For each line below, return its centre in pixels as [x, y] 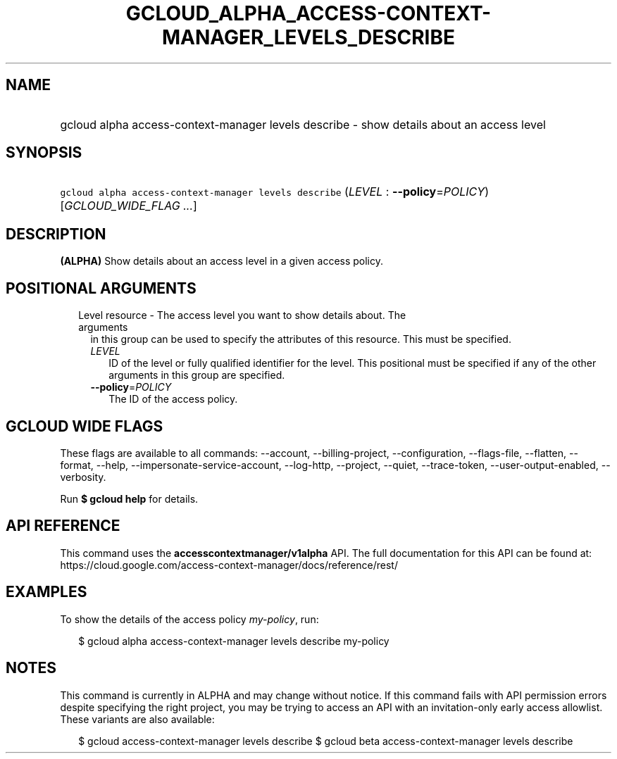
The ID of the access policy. [173, 399]
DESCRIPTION [56, 234]
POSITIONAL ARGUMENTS [101, 288]
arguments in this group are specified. [197, 375]
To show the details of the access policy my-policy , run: [189, 619]
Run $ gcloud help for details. [129, 498]
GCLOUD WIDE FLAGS [85, 426]
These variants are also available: [137, 719]
